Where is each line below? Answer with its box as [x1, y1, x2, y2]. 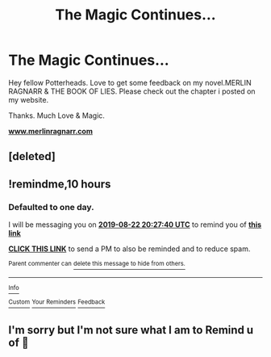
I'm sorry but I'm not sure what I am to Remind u [8, 323, 254, 337]
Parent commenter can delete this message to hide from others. [8, 260, 186, 268]
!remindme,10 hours [8, 177, 111, 191]
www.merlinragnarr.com [8, 126, 93, 136]
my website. [8, 94, 49, 104]
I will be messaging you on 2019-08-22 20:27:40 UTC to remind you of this [8, 220, 262, 229]
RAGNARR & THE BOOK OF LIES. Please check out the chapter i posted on [8, 86, 256, 96]
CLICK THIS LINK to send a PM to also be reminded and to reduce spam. [8, 244, 251, 254]
